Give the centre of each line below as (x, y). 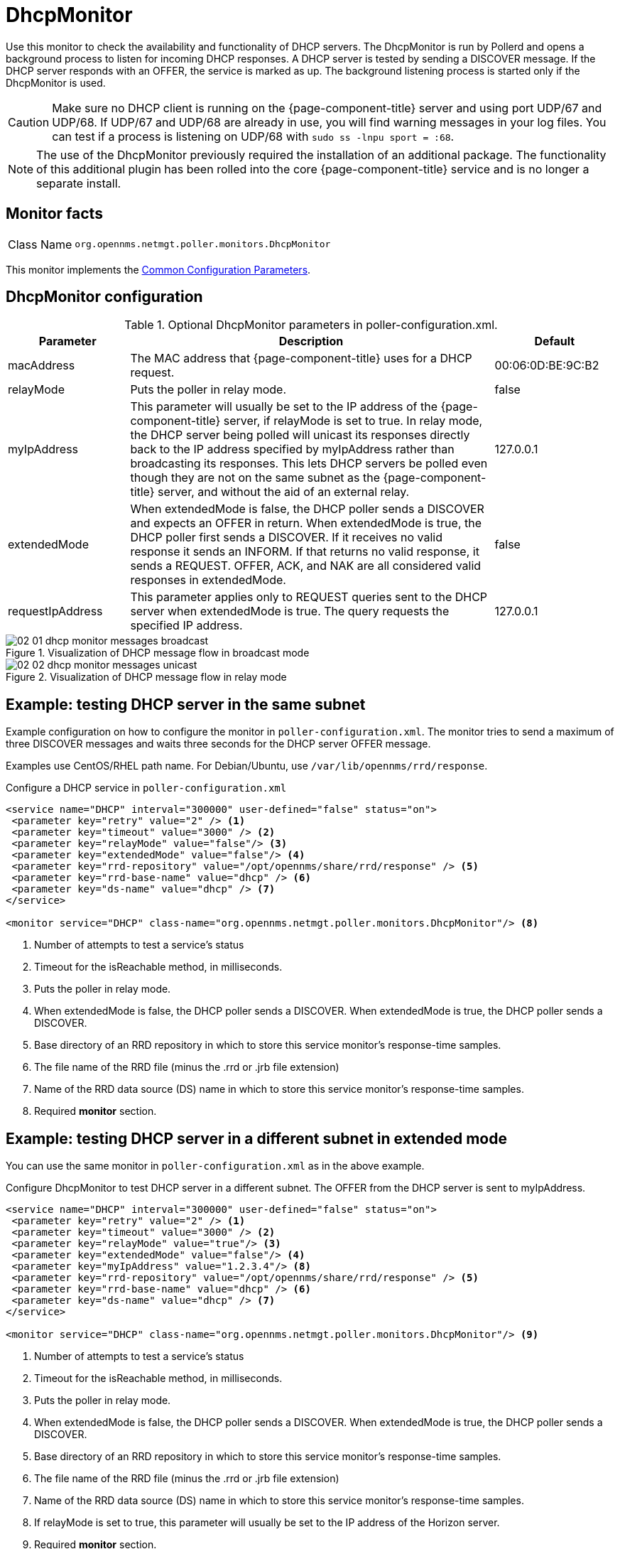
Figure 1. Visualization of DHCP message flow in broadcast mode (158, 653)
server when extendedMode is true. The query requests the (290, 611)
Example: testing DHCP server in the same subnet (186, 704)
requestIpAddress (55, 611)
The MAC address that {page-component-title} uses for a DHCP (301, 358)
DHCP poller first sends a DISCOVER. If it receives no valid (286, 538)
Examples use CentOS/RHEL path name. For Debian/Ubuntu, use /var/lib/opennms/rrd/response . (247, 766)
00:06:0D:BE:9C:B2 (547, 366)
